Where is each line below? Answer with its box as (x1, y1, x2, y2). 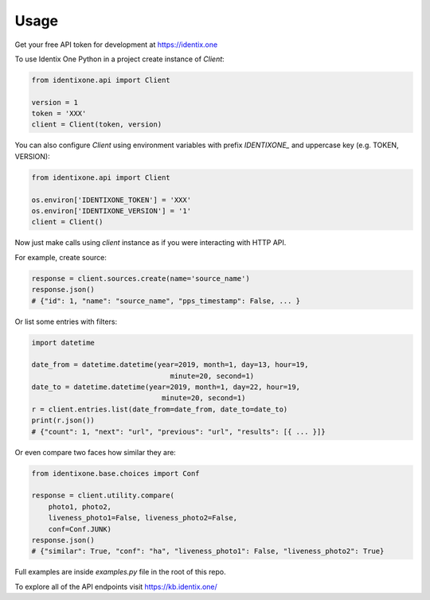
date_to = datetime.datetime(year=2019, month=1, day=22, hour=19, (31, 383, 301, 392)
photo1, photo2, (48, 502, 111, 511)
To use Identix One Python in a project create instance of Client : (14, 54, 225, 64)
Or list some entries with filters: (14, 317, 118, 326)
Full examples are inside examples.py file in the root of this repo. (14, 567, 226, 577)
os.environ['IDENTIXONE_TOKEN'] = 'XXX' (31, 195, 191, 205)
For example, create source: (14, 252, 107, 262)
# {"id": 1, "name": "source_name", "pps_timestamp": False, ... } (31, 296, 301, 306)
